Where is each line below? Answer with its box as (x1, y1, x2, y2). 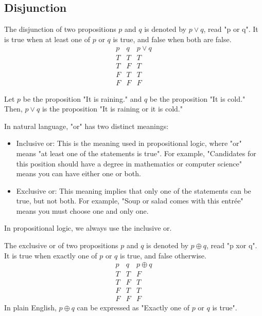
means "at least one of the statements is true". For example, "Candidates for (16, 147, 256, 158)
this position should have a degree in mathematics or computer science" (16, 158, 242, 169)
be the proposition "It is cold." (149, 93, 246, 104)
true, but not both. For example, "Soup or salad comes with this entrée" (16, 195, 243, 206)
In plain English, (4, 302, 57, 313)
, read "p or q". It (203, 24, 258, 34)
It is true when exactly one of (4, 250, 97, 261)
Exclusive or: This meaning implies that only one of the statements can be (16, 185, 251, 196)
